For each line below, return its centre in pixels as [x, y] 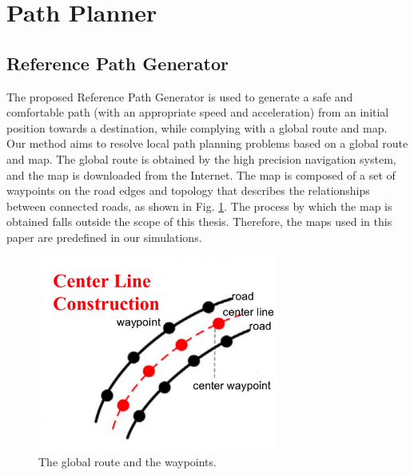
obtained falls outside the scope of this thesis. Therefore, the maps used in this [199, 222]
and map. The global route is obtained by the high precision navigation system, [201, 158]
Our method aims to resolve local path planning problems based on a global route [207, 143]
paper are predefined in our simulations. [104, 237]
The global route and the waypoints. [127, 461]
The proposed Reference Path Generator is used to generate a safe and [180, 96]
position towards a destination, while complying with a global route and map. [197, 127]
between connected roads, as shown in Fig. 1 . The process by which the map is [199, 206]
